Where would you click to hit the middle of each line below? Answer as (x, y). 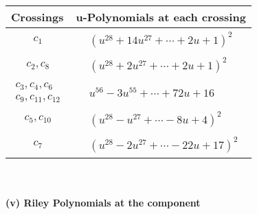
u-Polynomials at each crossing (161, 17)
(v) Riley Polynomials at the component (103, 203)
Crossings (37, 17)
